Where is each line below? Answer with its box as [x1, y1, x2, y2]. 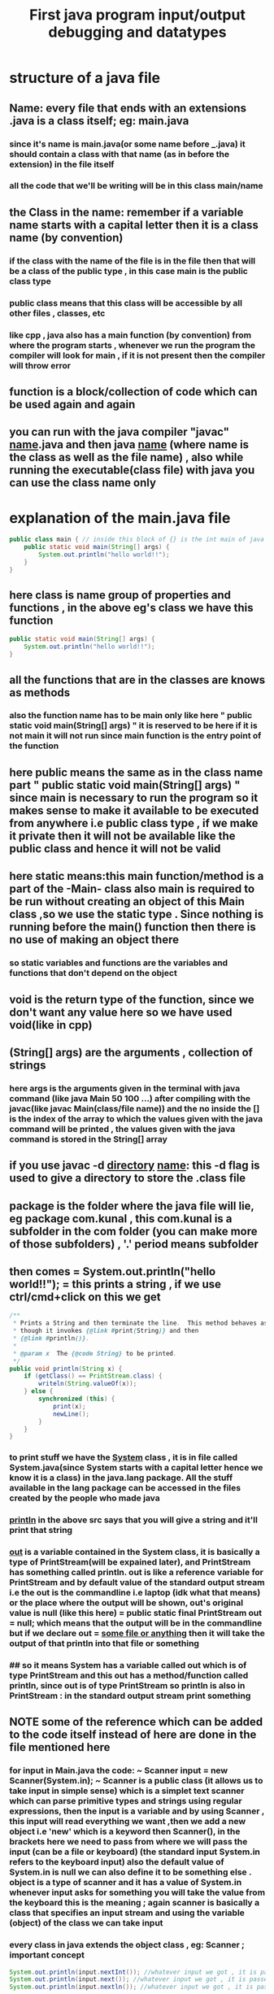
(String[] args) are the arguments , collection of [9, 1045, 253, 1059]
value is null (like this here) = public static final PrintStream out [9, 1608, 263, 1619]
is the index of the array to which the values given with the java [9, 1112, 263, 1124]
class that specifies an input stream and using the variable [9, 1907, 245, 1918]
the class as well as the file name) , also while [9, 451, 244, 464]
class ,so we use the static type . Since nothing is [9, 908, 263, 921]
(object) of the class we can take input [9, 1918, 163, 1929]
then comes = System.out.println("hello [9, 1265, 216, 1278]
